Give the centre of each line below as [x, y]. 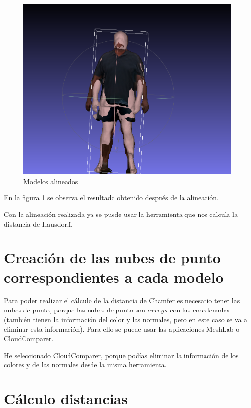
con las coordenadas [200, 310]
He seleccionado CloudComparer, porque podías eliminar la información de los [121, 355]
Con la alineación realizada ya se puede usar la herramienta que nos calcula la [121, 214]
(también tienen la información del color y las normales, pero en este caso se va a [126, 319]
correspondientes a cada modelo [114, 276]
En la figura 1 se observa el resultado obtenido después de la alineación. [111, 198]
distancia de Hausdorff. [38, 224]
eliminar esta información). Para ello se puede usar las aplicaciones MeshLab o [122, 329]
